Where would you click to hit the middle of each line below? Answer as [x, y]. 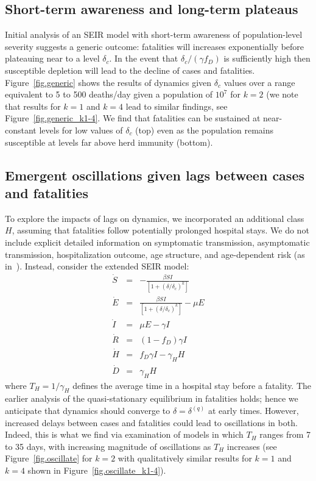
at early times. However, [253, 410]
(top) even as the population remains [205, 130]
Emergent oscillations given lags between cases [155, 175]
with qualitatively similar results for [185, 458]
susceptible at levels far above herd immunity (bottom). [109, 142]
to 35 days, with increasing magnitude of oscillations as [108, 446]
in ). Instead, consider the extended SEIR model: [97, 266]
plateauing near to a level [52, 58]
